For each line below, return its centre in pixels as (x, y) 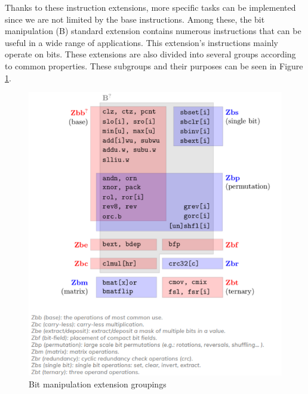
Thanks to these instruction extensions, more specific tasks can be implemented (150, 7)
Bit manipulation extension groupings (98, 384)
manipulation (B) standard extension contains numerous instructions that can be (153, 31)
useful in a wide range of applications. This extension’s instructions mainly (141, 42)
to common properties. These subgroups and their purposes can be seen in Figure (154, 65)
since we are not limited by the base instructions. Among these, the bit (135, 19)
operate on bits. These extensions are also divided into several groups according (150, 54)
